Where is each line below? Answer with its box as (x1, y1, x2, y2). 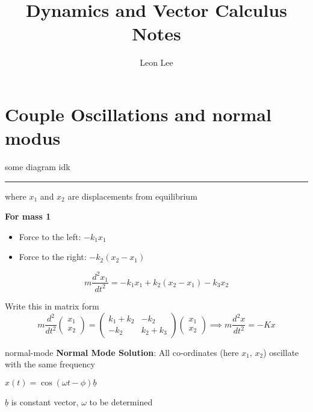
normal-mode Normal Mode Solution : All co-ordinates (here (5, 346, 239, 358)
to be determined (89, 395, 153, 408)
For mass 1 (5, 210, 51, 223)
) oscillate (263, 346, 299, 358)
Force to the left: (19, 230, 81, 242)
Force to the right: (19, 250, 87, 263)
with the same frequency (5, 358, 95, 370)
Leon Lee (140, 56, 173, 69)
